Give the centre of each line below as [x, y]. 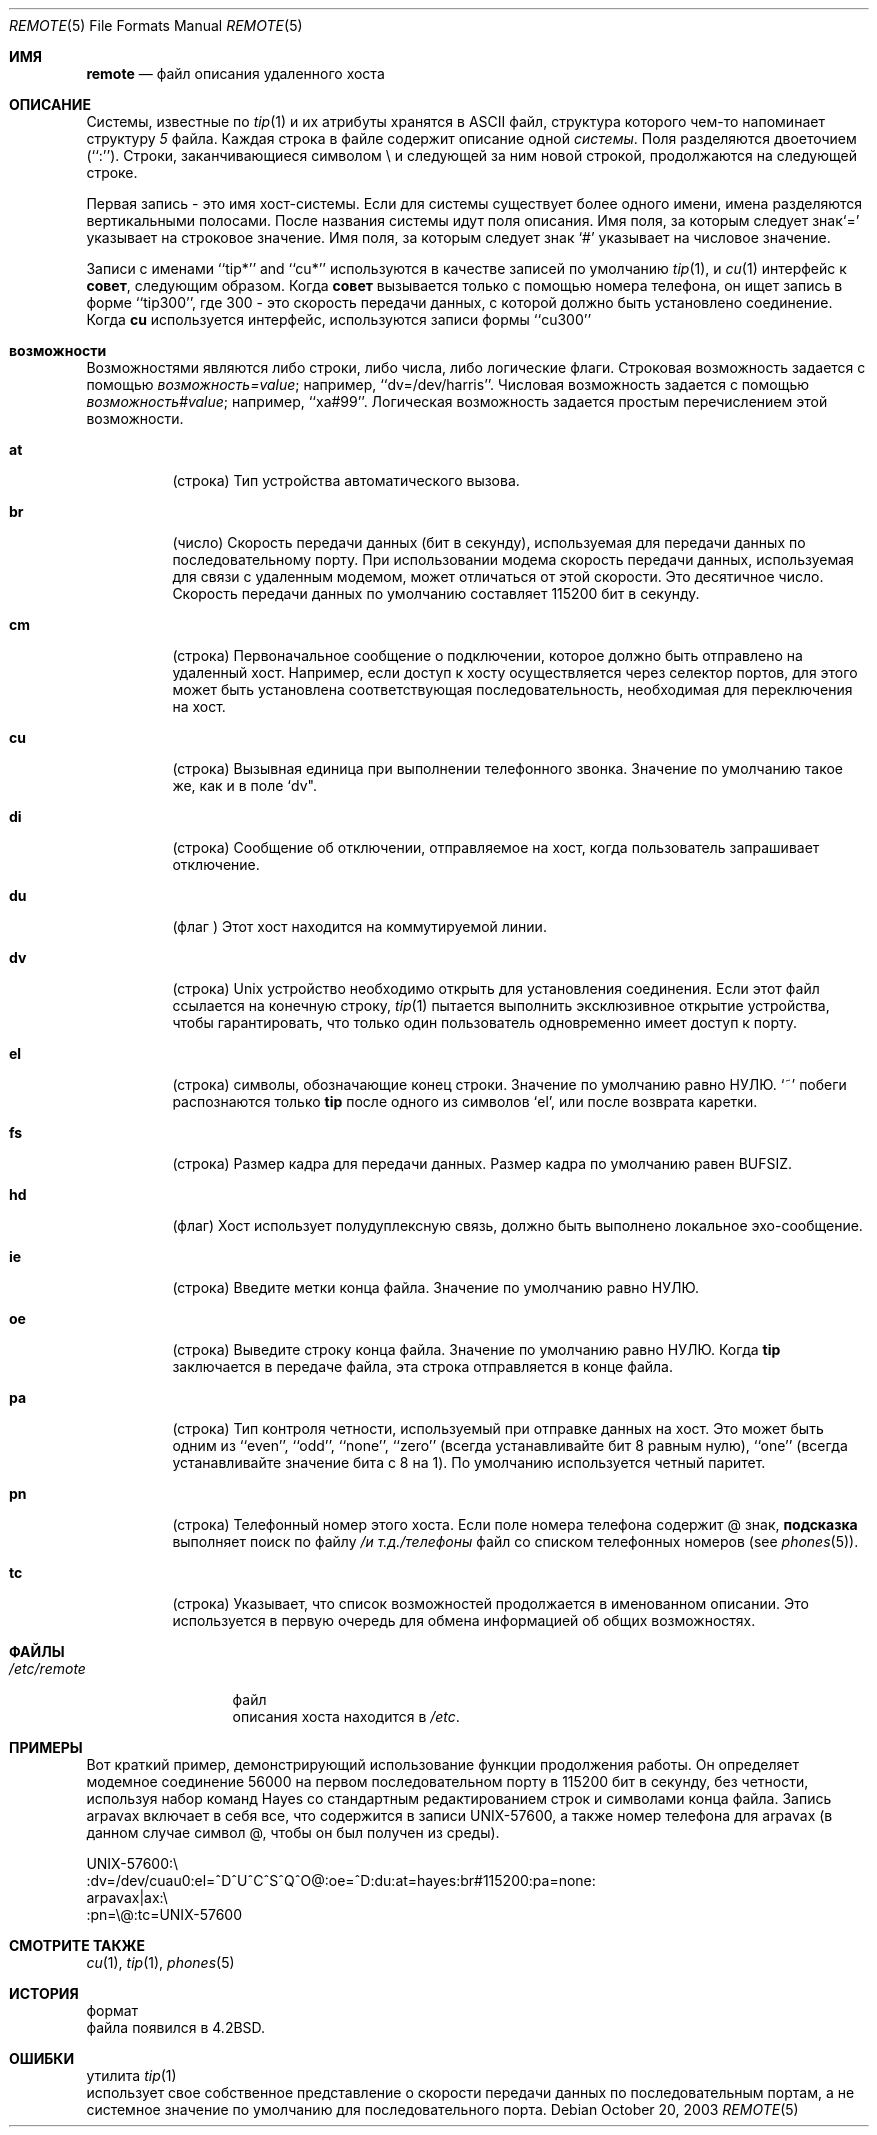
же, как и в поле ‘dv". [244, 785]
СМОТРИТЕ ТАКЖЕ [77, 1945]
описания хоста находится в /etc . [346, 1716]
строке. [112, 172]
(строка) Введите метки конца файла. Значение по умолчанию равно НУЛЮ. [436, 1287]
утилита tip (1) [131, 2075]
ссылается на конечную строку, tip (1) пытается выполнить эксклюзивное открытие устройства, [501, 1005]
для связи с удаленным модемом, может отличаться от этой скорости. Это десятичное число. [498, 576]
